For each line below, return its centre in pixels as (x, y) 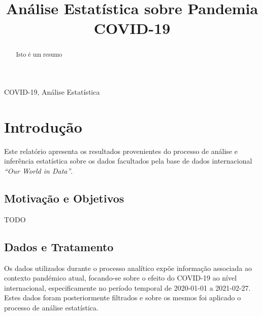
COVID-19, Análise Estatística (52, 92)
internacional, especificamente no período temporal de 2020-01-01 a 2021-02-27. (127, 287)
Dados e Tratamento (59, 246)
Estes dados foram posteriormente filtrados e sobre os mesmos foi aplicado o (123, 298)
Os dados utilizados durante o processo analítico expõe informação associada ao (128, 268)
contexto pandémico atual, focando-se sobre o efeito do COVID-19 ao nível (121, 278)
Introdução (43, 126)
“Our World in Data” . (39, 170)
